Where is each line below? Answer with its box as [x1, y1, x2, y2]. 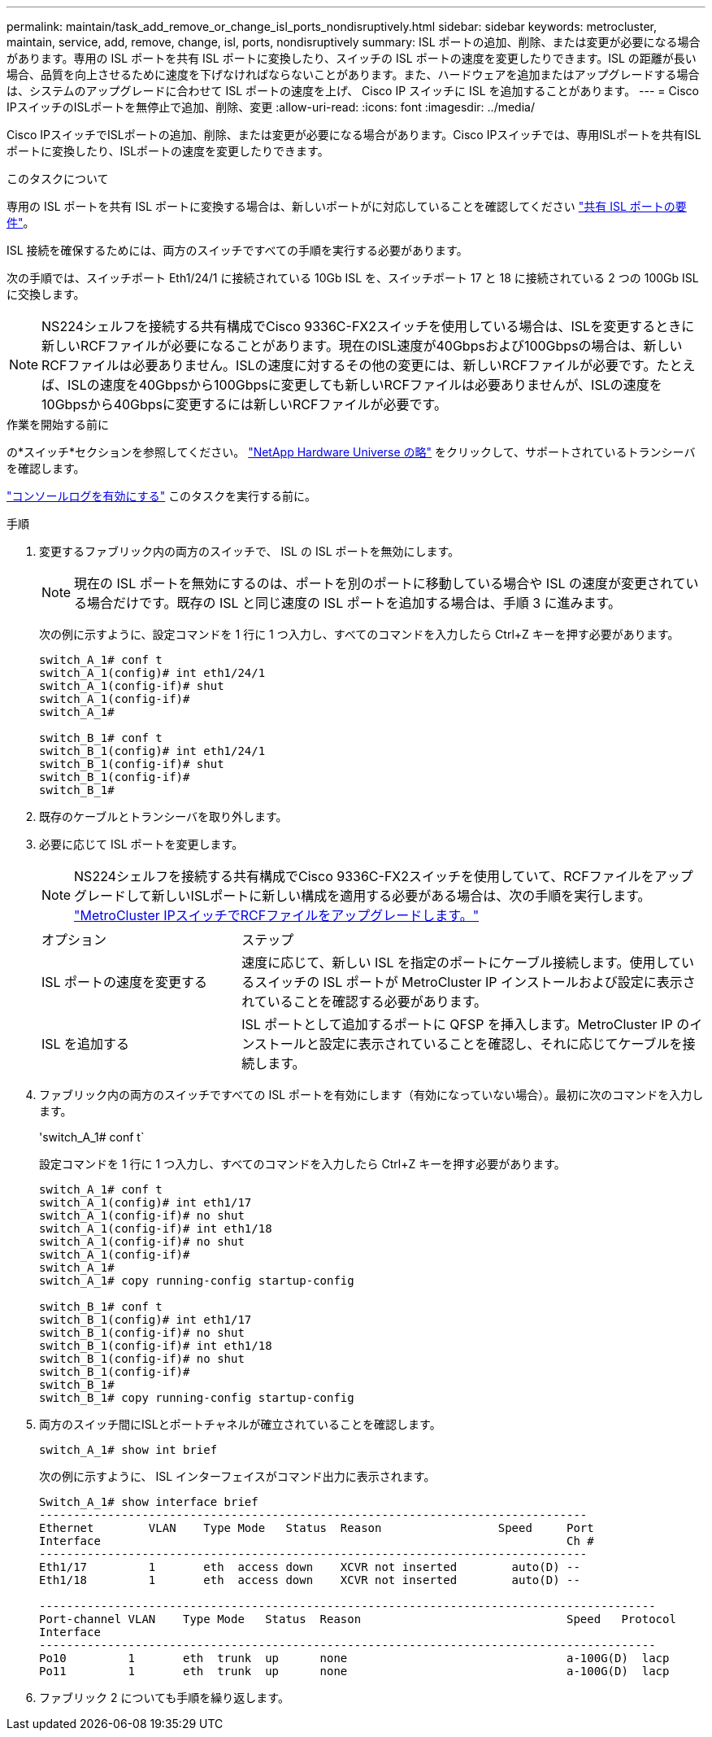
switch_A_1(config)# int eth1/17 [39, 1196, 252, 1209]
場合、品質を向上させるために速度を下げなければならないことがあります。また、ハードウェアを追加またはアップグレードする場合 [7, 68, 700, 81]
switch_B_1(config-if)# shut [39, 757, 224, 770]
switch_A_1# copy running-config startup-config [39, 1274, 354, 1287]
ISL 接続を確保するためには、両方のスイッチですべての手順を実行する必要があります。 [7, 243, 468, 257]
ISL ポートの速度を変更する [41, 974, 208, 990]
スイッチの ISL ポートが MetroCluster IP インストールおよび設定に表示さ [254, 974, 696, 990]
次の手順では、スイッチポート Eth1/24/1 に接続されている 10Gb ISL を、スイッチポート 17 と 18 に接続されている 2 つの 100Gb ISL [7, 271, 699, 285]
